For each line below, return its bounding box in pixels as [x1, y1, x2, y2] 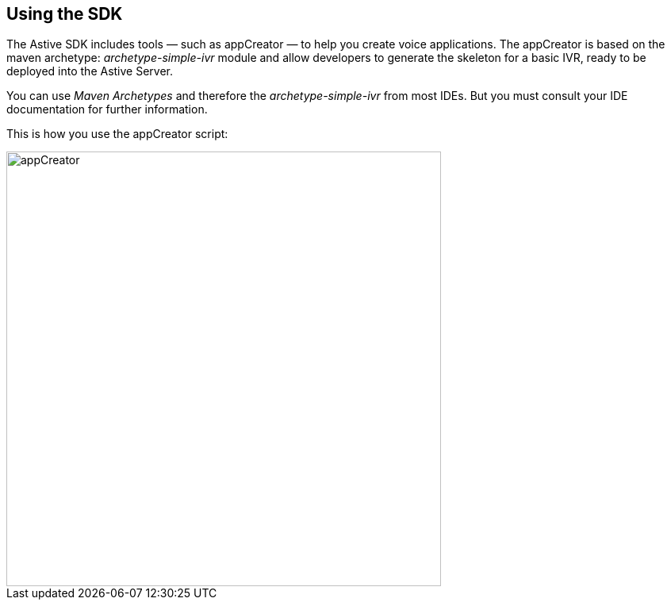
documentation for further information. [6, 102, 208, 117]
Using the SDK [6, 4, 123, 24]
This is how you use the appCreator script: [6, 127, 228, 141]
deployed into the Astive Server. [6, 64, 174, 79]
